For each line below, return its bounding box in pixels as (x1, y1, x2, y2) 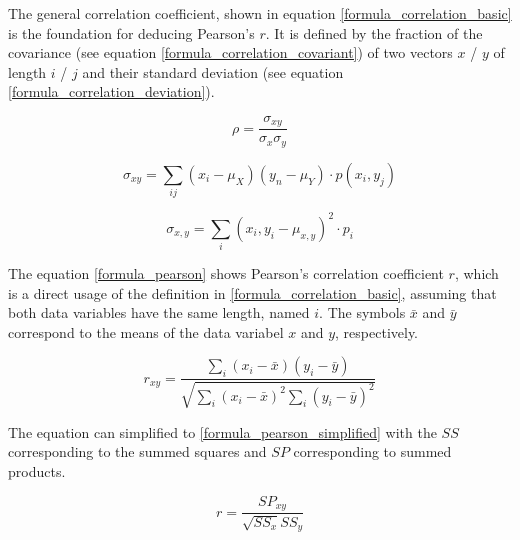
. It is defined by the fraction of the (265, 22, 483, 43)
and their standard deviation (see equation (82, 61, 344, 82)
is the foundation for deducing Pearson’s (8, 22, 255, 43)
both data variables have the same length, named (8, 302, 310, 323)
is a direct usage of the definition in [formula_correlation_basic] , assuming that (8, 282, 497, 303)
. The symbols (319, 302, 406, 323)
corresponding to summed (293, 441, 452, 462)
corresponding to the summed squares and (8, 441, 267, 462)
